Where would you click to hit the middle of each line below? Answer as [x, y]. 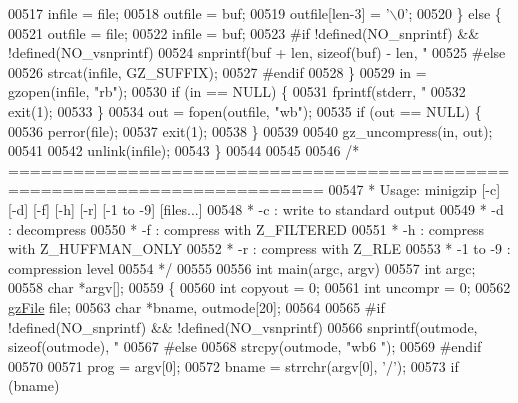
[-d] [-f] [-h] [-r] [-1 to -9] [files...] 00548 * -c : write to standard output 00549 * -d [256, 208]
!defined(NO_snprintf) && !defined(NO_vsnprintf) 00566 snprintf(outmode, [243, 326]
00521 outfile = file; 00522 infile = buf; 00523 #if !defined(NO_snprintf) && [244, 32]
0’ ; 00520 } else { [449, 13]
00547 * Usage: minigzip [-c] [414, 189]
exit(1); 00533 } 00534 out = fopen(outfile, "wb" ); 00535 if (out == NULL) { [245, 110]
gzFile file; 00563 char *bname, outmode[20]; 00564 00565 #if [196, 306]
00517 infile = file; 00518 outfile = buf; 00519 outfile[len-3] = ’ [199, 13]
